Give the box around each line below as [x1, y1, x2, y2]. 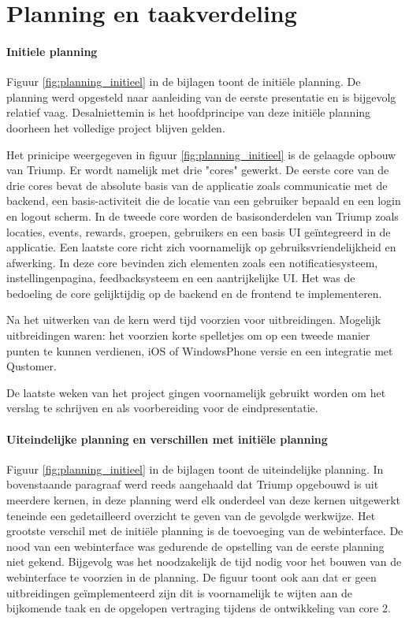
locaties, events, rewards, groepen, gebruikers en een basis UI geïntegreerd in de [6, 223, 391, 240]
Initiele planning [6, 43, 98, 59]
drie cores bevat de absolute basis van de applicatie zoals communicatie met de [6, 177, 388, 193]
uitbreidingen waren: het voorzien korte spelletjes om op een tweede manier [6, 327, 370, 344]
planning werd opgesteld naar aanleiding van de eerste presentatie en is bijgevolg [6, 88, 396, 105]
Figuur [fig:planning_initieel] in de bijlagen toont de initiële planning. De [6, 73, 361, 90]
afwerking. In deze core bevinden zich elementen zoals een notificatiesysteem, [6, 254, 378, 270]
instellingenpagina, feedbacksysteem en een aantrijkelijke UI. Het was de [6, 270, 355, 286]
